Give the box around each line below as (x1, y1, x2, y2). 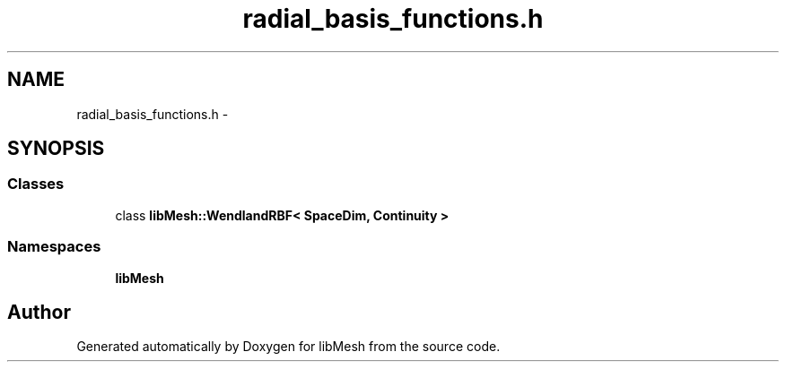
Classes (7, 175, 65, 193)
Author (7, 300, 71, 323)
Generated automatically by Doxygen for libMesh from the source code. (76, 339, 501, 355)
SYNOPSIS (7, 137, 105, 160)
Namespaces (7, 237, 101, 256)
